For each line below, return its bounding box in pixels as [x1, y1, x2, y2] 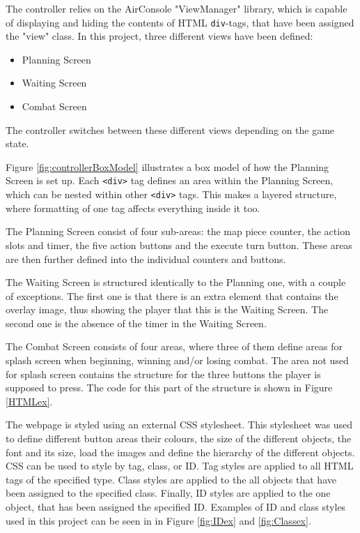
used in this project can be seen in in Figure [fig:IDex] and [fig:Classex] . [6, 513, 311, 527]
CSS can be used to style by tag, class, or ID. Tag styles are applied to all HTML [6, 458, 354, 473]
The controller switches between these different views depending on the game [6, 122, 335, 137]
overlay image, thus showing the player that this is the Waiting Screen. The [6, 302, 329, 317]
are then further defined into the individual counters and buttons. [6, 251, 286, 266]
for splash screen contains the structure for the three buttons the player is [6, 366, 321, 381]
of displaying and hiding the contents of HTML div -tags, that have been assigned [6, 15, 354, 29]
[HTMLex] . [6, 393, 53, 408]
